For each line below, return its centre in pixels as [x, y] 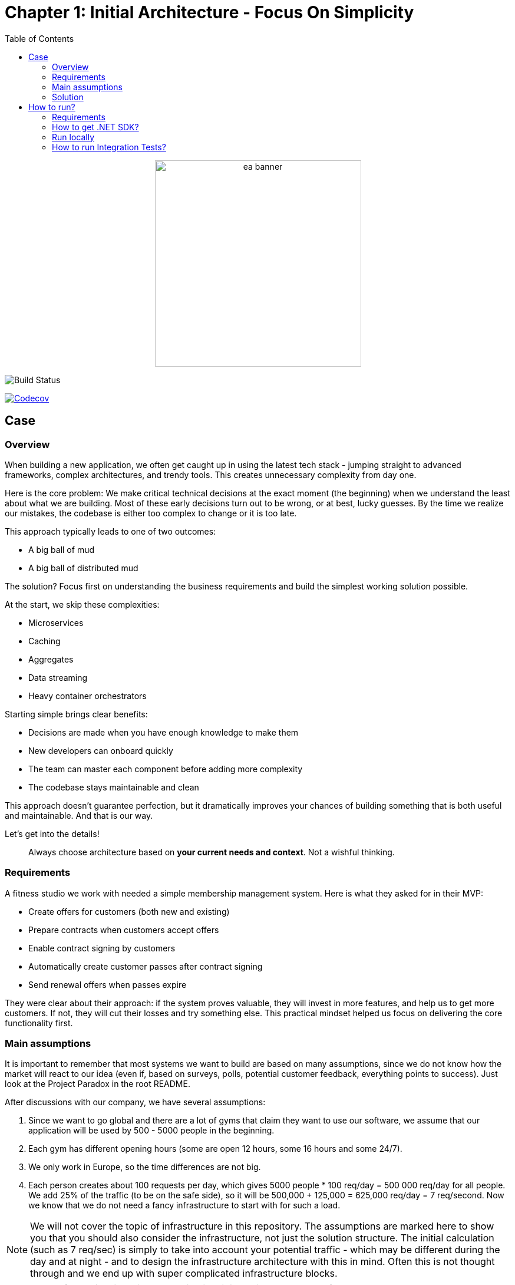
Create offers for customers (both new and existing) [129, 911]
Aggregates [51, 659]
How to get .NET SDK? [95, 127]
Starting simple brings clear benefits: [76, 714]
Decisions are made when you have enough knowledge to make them [164, 732]
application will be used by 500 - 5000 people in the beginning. [151, 1131]
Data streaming [58, 677]
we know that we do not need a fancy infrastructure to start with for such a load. [184, 1205]
